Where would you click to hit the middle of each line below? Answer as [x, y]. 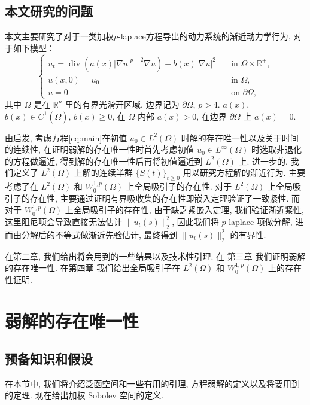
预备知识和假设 [49, 359]
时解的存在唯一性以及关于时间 [240, 137]
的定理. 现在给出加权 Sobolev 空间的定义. [84, 395]
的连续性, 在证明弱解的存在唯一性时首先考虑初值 [100, 149]
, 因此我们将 [195, 221]
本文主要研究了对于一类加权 [59, 36]
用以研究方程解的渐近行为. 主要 [244, 173]
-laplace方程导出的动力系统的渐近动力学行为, [204, 36]
